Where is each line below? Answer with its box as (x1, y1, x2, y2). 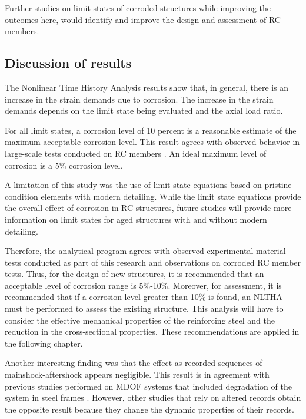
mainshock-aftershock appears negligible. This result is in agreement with (5, 368, 270, 381)
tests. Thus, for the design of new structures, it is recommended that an (5, 268, 264, 280)
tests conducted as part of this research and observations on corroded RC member (5, 256, 301, 268)
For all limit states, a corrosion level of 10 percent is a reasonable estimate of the (5, 124, 297, 136)
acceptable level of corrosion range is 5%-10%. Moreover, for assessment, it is (5, 279, 282, 291)
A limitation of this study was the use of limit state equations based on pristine (5, 179, 292, 191)
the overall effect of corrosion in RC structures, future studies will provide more (5, 202, 292, 214)
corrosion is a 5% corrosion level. (5, 159, 123, 171)
